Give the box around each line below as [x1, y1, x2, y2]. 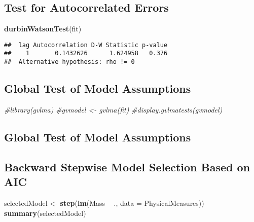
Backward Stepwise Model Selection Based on [4, 159, 250, 174]
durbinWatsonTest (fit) [4, 23, 82, 34]
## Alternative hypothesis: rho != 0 [4, 58, 135, 66]
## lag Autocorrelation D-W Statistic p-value [4, 41, 168, 49]
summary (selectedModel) [4, 207, 86, 218]
